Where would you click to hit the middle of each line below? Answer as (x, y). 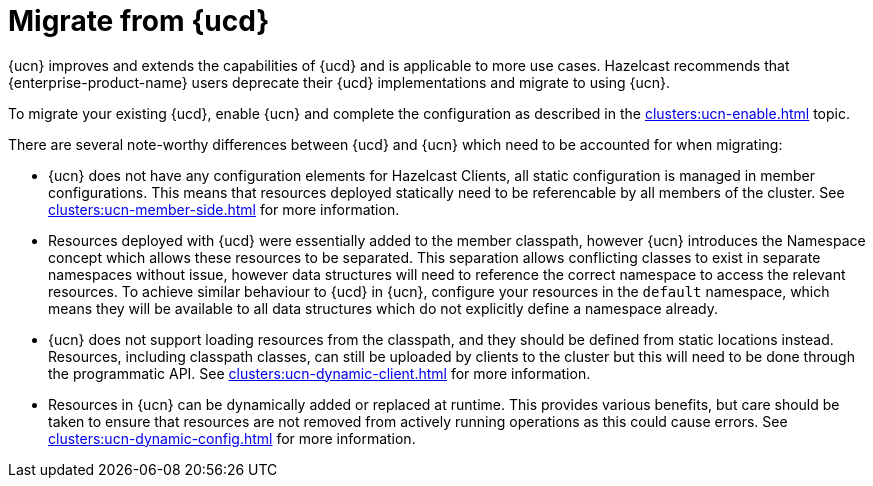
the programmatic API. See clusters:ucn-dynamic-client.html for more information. (319, 373)
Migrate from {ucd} (139, 21)
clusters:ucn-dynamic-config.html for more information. (232, 438)
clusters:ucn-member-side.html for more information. (224, 209)
